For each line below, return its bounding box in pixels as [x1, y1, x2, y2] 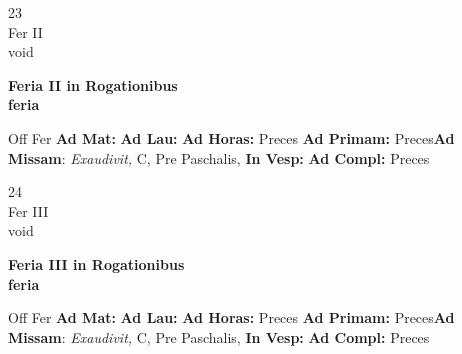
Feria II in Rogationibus [8, 74, 178, 95]
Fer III [8, 200, 49, 221]
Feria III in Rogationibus [8, 253, 185, 274]
